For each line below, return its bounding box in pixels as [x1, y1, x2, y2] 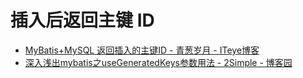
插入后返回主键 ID [10, 9, 155, 32]
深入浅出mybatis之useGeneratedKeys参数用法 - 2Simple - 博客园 [24, 56, 293, 68]
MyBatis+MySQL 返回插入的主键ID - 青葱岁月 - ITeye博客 [24, 44, 260, 56]
